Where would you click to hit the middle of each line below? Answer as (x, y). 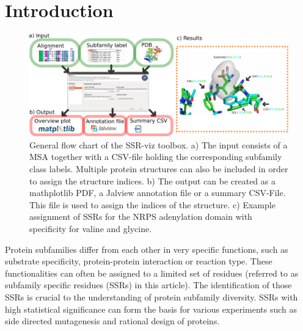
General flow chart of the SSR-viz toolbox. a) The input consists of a (159, 144)
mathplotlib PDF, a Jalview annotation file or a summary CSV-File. (158, 193)
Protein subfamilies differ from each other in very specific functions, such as (147, 249)
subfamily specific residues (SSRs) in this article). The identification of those (148, 285)
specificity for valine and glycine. (91, 228)
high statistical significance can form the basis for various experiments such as (151, 309)
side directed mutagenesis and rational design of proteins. (112, 321)
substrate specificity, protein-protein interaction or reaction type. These (139, 261)
